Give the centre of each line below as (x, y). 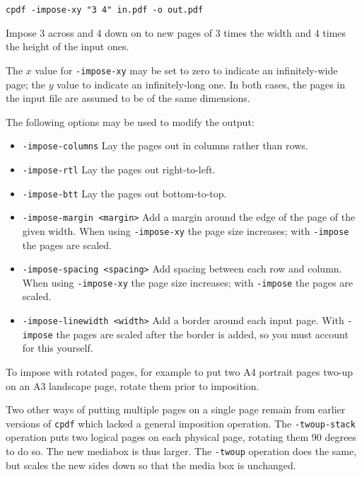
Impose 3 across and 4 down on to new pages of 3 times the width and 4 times (176, 32)
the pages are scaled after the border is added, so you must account (202, 334)
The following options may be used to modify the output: (130, 121)
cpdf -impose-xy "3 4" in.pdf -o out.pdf (105, 10)
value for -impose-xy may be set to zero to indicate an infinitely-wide (186, 70)
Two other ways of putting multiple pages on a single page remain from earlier (176, 409)
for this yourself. (58, 348)
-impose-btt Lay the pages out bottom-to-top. (124, 193)
